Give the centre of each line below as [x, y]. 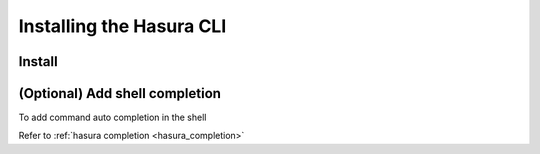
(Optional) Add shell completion [120, 93]
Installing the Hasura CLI [122, 26]
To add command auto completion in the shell [112, 117]
